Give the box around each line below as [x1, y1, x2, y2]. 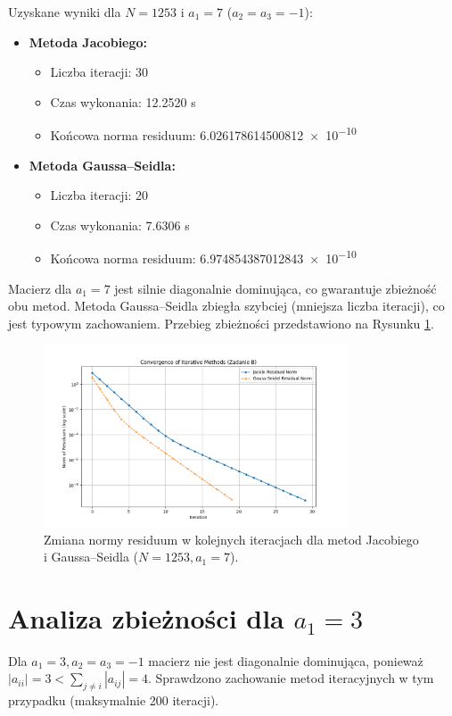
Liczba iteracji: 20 [50, 186, 149, 204]
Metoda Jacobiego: [29, 32, 148, 51]
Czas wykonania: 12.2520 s [50, 92, 196, 111]
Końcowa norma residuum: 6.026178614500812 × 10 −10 [50, 123, 357, 145]
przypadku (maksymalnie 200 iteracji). [8, 691, 219, 710]
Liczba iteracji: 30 [50, 62, 149, 81]
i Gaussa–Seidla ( [44, 547, 139, 566]
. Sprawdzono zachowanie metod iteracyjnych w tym [147, 669, 434, 687]
